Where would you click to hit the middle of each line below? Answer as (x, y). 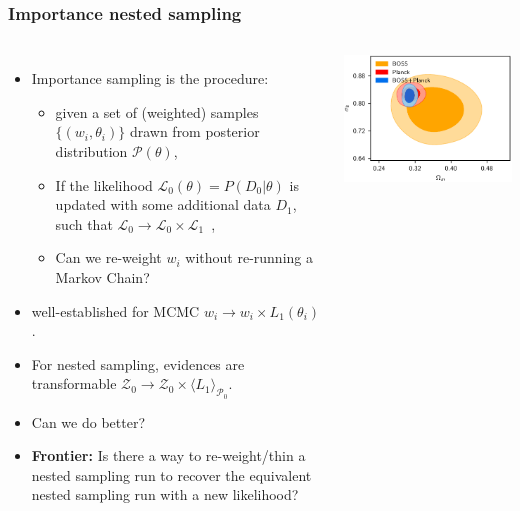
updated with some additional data (163, 204)
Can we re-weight (108, 257)
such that (84, 223)
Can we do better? (88, 421)
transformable (74, 383)
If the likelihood (104, 184)
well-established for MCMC (115, 310)
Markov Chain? (102, 276)
